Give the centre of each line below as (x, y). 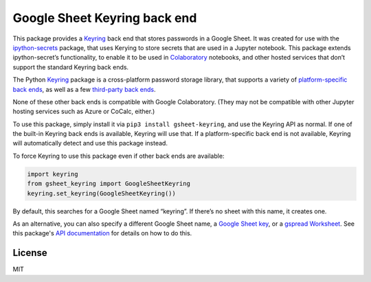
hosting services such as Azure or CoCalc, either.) (84, 111)
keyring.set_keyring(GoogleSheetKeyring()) (102, 193)
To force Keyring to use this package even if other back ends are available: (119, 156)
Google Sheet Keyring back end (105, 18)
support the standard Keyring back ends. (71, 67)
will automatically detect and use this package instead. (90, 143)
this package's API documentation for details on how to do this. (102, 233)
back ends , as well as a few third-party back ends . (84, 89)
